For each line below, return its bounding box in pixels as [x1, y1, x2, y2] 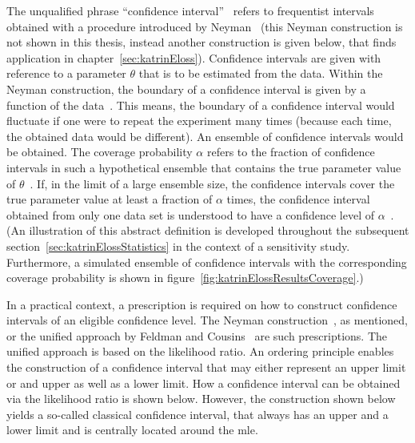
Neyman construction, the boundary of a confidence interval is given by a [6, 80, 366, 97]
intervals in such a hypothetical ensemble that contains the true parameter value [6, 159, 401, 175]
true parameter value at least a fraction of [6, 191, 213, 207]
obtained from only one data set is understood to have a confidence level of [6, 206, 374, 223]
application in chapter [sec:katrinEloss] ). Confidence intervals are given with [6, 49, 381, 66]
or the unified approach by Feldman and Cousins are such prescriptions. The [6, 327, 388, 344]
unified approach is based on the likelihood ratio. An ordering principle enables [6, 343, 394, 360]
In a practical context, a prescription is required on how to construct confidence [6, 296, 397, 312]
